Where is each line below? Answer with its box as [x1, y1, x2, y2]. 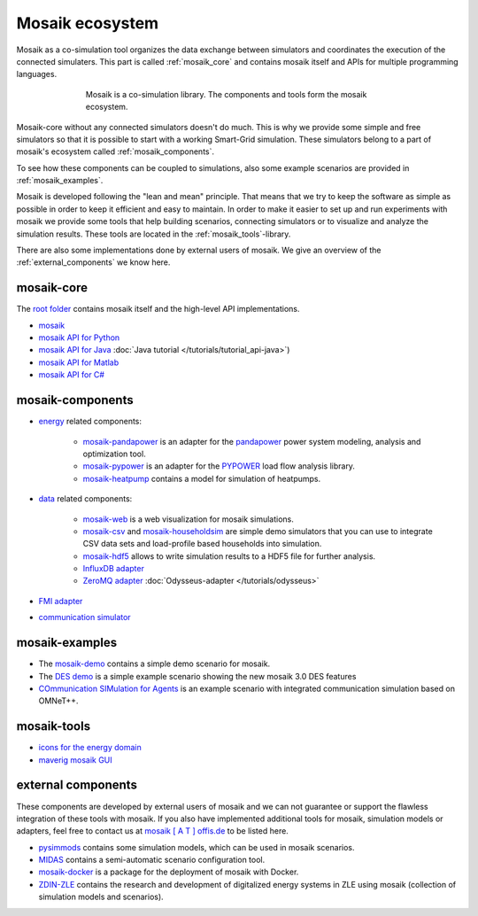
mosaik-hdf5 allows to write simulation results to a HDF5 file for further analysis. [82, 550, 376, 562]
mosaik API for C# [38, 369, 105, 380]
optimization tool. [82, 448, 146, 459]
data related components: [38, 493, 133, 504]
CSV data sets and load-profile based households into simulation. [82, 539, 322, 549]
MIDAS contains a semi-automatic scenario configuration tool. [38, 855, 266, 866]
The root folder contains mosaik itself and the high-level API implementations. [16, 304, 300, 314]
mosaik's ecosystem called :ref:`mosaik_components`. [16, 146, 215, 157]
